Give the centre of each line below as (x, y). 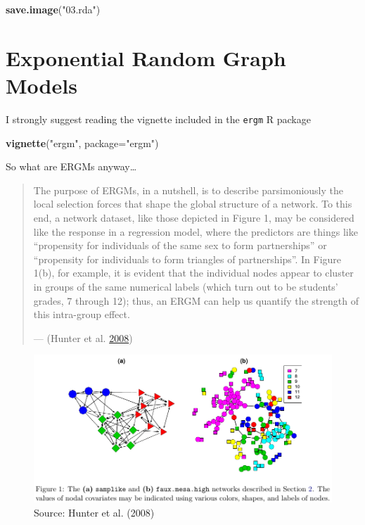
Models (41, 85)
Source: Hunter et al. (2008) (94, 512)
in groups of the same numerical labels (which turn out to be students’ (186, 286)
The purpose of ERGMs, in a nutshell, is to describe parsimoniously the (188, 190)
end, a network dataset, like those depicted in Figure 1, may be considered (194, 217)
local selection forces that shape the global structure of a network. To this (193, 204)
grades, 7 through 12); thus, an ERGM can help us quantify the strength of (196, 300)
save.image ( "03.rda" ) (53, 9)
